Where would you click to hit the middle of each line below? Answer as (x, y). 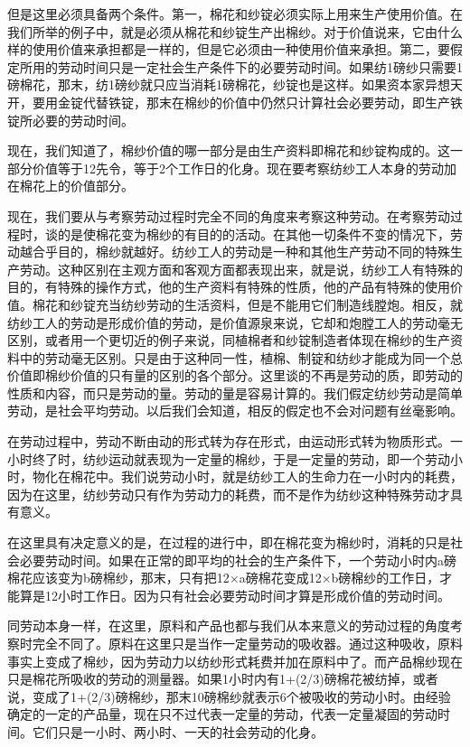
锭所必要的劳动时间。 (70, 120)
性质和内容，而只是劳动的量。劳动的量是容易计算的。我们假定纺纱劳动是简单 (235, 392)
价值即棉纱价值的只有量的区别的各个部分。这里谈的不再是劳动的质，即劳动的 (235, 375)
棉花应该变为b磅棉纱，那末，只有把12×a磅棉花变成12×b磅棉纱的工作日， (224, 578)
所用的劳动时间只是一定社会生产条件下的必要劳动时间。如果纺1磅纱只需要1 (241, 66)
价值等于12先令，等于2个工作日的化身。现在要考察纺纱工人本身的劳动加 (244, 168)
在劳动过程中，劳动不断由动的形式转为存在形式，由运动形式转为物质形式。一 (235, 441)
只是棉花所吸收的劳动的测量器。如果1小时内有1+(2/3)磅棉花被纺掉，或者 (223, 679)
